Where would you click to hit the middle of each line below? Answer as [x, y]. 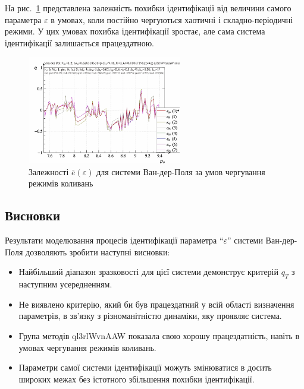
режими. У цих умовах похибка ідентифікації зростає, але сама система [135, 31]
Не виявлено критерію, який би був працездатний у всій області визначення [156, 304]
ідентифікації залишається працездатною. [79, 42]
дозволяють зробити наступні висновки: [98, 252]
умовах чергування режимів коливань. [87, 347]
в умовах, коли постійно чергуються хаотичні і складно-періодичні [172, 19]
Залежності [49, 171]
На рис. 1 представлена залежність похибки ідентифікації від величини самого [148, 8]
